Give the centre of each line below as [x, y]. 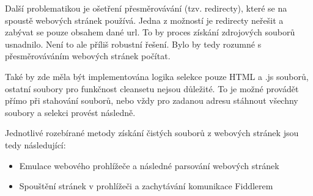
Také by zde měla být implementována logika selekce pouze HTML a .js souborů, [157, 76]
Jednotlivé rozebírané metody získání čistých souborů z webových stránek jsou [152, 133]
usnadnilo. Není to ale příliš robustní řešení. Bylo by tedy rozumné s [133, 44]
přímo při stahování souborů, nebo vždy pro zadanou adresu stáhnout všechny [152, 100]
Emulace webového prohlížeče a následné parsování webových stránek [149, 165]
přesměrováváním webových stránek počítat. [88, 56]
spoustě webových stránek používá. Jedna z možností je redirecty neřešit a [144, 20]
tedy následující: [35, 144]
